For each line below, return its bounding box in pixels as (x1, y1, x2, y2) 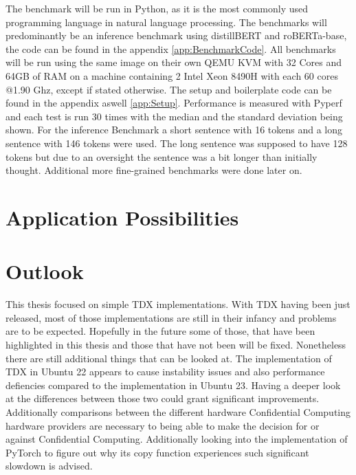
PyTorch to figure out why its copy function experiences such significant (5, 445, 309, 459)
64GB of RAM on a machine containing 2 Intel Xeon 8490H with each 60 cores (5, 68, 338, 82)
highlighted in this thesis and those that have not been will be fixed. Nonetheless (5, 338, 346, 351)
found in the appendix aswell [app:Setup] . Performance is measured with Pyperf (5, 96, 342, 110)
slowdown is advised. (5, 459, 93, 473)
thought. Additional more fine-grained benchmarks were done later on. (5, 163, 302, 177)
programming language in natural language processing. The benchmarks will (5, 14, 327, 29)
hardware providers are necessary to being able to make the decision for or (5, 418, 320, 432)
